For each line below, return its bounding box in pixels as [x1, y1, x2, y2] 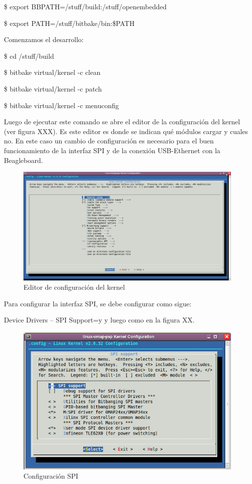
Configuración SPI [23, 471, 78, 481]
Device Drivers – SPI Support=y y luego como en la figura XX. [4, 315, 195, 325]
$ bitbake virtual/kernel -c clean [4, 67, 101, 77]
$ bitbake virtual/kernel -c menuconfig [4, 100, 119, 110]
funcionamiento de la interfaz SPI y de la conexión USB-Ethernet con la [4, 145, 221, 155]
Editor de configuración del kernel [23, 282, 125, 292]
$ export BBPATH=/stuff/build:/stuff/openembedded [4, 1, 167, 11]
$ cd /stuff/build [4, 50, 54, 61]
